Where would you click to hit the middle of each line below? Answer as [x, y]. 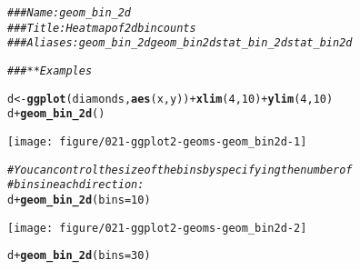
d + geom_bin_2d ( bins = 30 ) [79, 256]
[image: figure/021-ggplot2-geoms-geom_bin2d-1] [157, 141]
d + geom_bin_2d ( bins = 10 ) [79, 200]
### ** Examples [50, 70]
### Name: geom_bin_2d [70, 13]
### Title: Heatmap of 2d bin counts [102, 28]
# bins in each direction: [76, 185]
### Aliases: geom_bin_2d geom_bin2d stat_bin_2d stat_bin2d [180, 43]
